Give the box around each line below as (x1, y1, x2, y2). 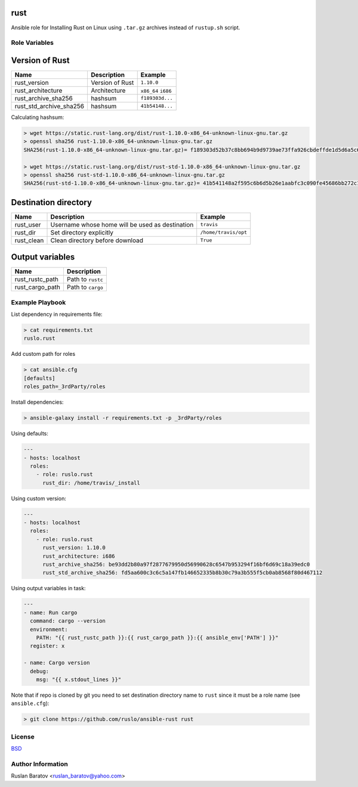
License (11, 733, 35, 741)
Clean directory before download (50, 236, 143, 245)
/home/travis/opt (200, 229, 248, 236)
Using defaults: (11, 430, 49, 437)
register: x (30, 643, 65, 649)
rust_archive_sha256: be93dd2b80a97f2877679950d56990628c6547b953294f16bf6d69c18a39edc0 (42, 561, 310, 568)
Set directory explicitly (50, 228, 113, 236)
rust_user (14, 220, 41, 228)
